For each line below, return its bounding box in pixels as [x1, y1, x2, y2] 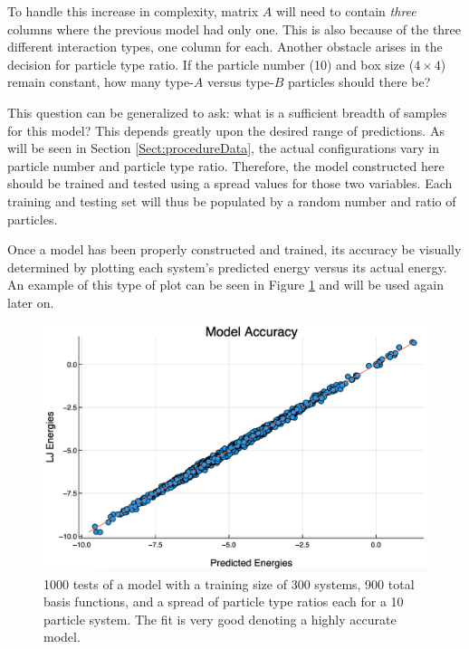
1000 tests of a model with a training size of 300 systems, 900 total [43, 574, 415, 593]
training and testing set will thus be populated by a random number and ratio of [7, 191, 456, 210]
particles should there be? [287, 72, 431, 91]
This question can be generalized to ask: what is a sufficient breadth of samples [7, 102, 447, 121]
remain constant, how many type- [7, 72, 194, 91]
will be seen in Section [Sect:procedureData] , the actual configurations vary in [7, 138, 439, 157]
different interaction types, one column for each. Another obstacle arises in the [7, 37, 443, 56]
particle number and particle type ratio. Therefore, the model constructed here [7, 156, 445, 175]
